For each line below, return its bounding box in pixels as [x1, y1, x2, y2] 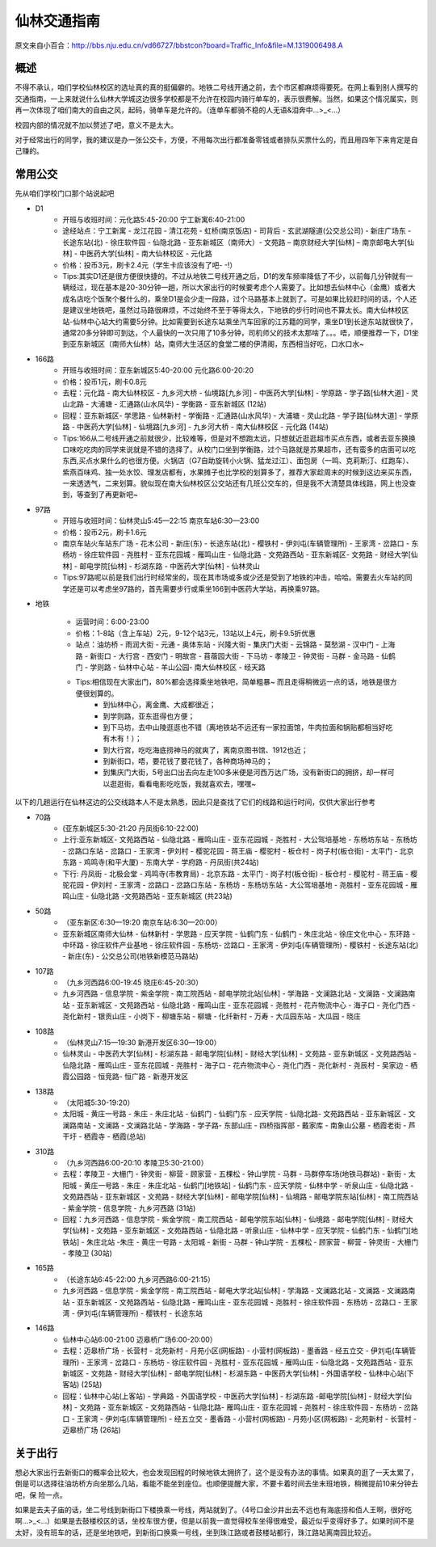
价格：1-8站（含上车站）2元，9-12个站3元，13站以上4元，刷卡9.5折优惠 [75, 628, 317, 638]
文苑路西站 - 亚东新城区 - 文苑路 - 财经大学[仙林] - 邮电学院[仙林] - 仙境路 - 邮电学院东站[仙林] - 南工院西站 [62, 1192, 419, 1202]
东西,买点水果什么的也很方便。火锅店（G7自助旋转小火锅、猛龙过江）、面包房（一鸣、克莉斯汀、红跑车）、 [62, 456, 413, 466]
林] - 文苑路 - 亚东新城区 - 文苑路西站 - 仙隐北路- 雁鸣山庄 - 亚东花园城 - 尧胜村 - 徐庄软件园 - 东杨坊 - [62, 1402, 403, 1412]
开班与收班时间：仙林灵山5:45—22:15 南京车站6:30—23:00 [62, 516, 260, 525]
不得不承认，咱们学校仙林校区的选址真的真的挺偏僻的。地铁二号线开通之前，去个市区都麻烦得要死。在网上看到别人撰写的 [15, 82, 418, 92]
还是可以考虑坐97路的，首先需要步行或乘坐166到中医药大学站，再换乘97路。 [69, 584, 325, 593]
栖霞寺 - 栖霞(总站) [83, 1132, 146, 1141]
